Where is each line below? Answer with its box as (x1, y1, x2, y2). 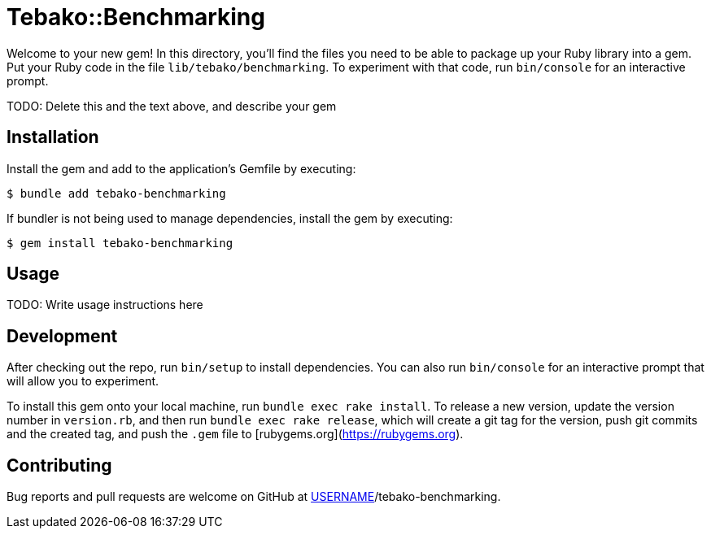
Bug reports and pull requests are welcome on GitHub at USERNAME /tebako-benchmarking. (7, 489, 501, 504)
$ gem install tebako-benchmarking (7, 236, 233, 250)
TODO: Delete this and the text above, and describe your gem (7, 98, 337, 113)
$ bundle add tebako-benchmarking (7, 186, 226, 200)
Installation (7, 127, 99, 148)
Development (7, 325, 118, 346)
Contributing (7, 455, 112, 476)
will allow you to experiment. (7, 374, 159, 389)
